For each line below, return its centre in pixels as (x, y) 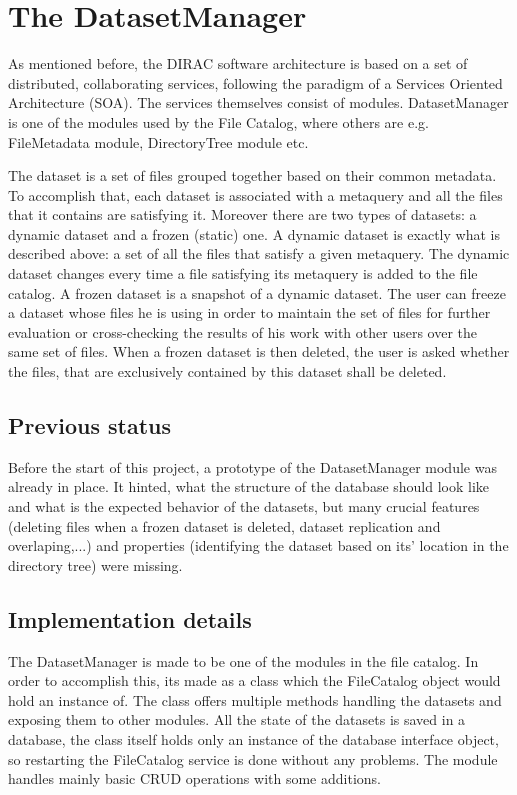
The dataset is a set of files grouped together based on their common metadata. (252, 175)
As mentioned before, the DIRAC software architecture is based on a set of (238, 63)
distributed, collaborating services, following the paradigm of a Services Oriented (255, 82)
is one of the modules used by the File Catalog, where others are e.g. (218, 121)
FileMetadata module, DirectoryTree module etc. (158, 141)
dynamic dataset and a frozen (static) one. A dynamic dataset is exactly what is (254, 233)
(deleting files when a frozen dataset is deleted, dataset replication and (224, 525)
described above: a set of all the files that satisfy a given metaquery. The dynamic (259, 253)
